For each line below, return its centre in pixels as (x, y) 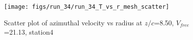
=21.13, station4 (29, 32)
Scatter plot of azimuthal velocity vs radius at (73, 22)
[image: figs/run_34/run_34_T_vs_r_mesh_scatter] (87, 7)
